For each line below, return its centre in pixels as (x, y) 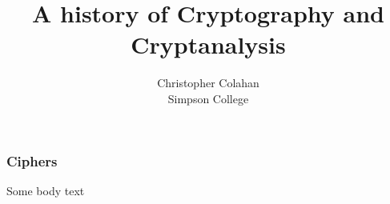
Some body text (46, 190)
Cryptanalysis (208, 44)
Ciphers (32, 160)
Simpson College (208, 98)
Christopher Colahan (208, 83)
